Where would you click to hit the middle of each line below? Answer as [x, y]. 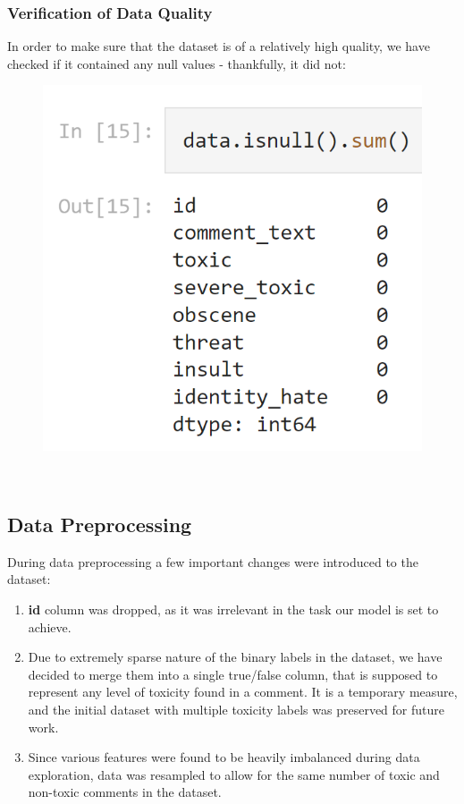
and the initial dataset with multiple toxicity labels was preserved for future [236, 709]
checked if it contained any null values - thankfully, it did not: [177, 63]
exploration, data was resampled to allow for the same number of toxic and [234, 774]
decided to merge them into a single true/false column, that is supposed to [233, 674]
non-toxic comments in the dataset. [125, 792]
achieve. [50, 626]
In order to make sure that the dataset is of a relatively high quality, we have [219, 46]
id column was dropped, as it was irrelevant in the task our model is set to [233, 609]
